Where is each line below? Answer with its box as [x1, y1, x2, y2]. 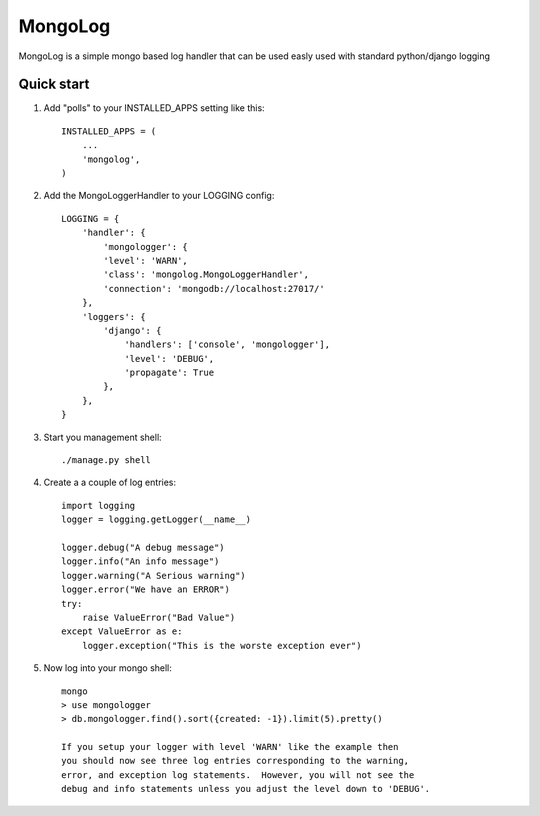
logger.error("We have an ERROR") [61, 584, 230, 595]
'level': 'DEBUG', [124, 353, 215, 364]
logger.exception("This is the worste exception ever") [81, 640, 362, 651]
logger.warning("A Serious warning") [61, 570, 247, 581]
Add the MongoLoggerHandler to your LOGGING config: [43, 190, 275, 202]
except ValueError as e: [61, 626, 183, 637]
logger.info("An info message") [61, 556, 220, 567]
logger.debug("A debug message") [61, 542, 225, 553]
